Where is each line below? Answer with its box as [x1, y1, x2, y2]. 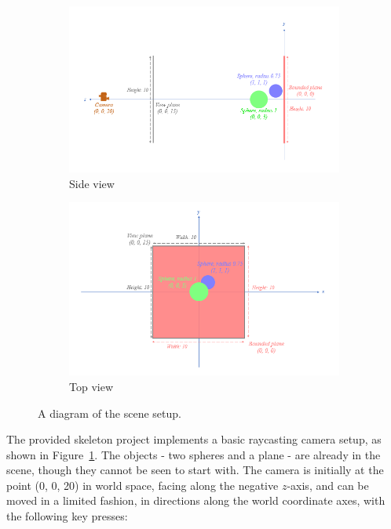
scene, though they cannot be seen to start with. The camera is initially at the [6, 462, 384, 478]
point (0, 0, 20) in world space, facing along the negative [6, 476, 279, 493]
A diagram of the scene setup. [38, 404, 181, 421]
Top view [69, 378, 113, 394]
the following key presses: [6, 508, 128, 524]
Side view [69, 175, 115, 191]
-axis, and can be [287, 476, 369, 493]
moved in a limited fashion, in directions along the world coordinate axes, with [6, 492, 386, 509]
